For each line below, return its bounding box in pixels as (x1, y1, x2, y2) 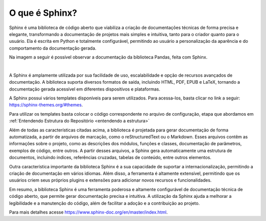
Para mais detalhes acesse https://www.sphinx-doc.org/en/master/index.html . (9, 209, 168, 215)
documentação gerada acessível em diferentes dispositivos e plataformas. (9, 86, 160, 92)
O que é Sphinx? (9, 7, 77, 18)
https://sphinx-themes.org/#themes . (9, 102, 83, 108)
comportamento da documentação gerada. (9, 45, 97, 51)
